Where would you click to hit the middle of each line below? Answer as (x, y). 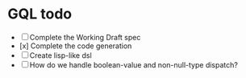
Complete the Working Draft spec (85, 37)
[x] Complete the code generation (75, 46)
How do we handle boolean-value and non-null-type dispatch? (134, 64)
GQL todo (40, 14)
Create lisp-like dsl (60, 55)
